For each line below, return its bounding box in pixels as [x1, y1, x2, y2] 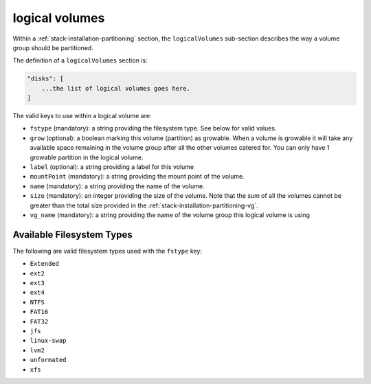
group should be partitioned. [12, 43, 94, 52]
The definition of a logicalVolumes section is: [12, 56, 148, 65]
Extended [30, 260, 60, 268]
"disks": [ [27, 75, 64, 82]
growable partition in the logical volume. [30, 153, 144, 161]
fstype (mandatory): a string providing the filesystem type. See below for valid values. [30, 124, 277, 133]
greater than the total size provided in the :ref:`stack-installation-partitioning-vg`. [30, 201, 259, 210]
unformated [30, 356, 67, 364]
